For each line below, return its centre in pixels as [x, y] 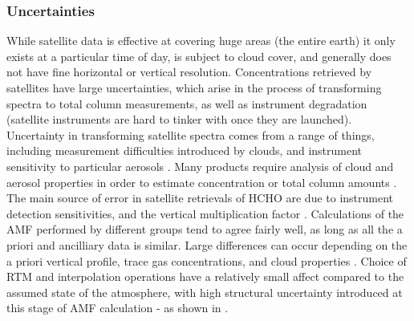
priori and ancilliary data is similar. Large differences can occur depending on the [207, 244]
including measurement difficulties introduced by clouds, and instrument [185, 150]
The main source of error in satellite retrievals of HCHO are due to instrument [200, 198]
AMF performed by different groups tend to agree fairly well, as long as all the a [205, 229]
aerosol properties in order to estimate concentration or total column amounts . [202, 182]
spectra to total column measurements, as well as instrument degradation [187, 103]
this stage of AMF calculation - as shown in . [118, 308]
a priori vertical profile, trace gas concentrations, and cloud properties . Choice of [207, 260]
